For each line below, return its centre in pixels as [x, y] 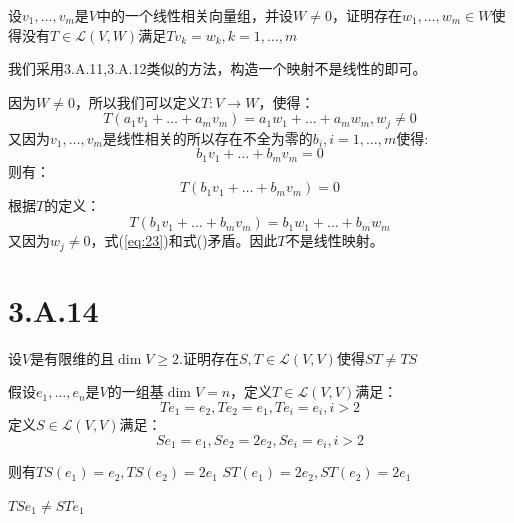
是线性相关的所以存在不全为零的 [207, 137]
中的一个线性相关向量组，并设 [195, 15]
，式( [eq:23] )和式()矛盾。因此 [184, 240]
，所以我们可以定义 [137, 101]
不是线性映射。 [334, 240]
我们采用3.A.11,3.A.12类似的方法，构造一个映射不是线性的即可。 [217, 68]
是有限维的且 [72, 357]
